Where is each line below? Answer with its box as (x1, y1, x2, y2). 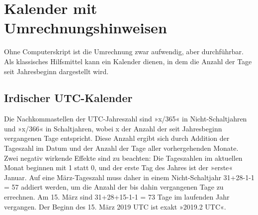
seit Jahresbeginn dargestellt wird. (4, 66, 109, 76)
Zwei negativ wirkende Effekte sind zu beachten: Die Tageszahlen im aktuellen (4, 152, 243, 163)
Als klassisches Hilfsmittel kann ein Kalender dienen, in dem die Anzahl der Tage (4, 56, 252, 66)
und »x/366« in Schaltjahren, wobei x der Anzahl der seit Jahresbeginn (4, 123, 222, 133)
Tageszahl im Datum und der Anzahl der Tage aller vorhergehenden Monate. (4, 143, 239, 153)
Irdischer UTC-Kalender (4, 90, 133, 106)
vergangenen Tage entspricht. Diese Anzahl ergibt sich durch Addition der (4, 133, 230, 143)
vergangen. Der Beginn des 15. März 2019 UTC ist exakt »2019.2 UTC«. (4, 201, 226, 212)
